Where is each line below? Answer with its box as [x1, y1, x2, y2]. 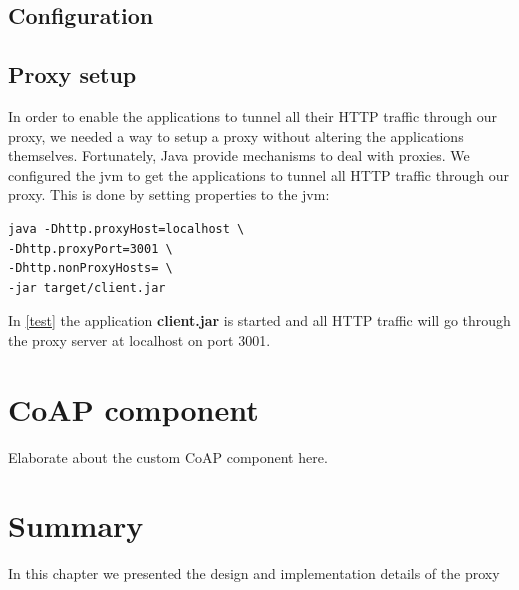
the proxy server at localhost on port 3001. [8, 329, 271, 350]
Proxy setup [8, 59, 137, 90]
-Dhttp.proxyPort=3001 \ [8, 241, 173, 256]
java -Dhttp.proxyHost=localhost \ [8, 221, 245, 236]
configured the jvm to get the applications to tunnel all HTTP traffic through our [8, 164, 509, 185]
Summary [8, 505, 144, 546]
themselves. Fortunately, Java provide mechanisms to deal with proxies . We [8, 145, 470, 166]
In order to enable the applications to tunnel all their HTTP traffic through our [8, 105, 497, 126]
